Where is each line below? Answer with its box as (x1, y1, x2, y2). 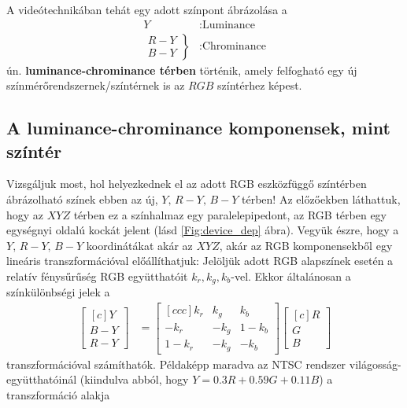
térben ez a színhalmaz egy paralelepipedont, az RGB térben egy (73, 206, 387, 222)
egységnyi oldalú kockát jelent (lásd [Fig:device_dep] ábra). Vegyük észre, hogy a (6, 222, 399, 238)
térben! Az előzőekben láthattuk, (242, 191, 401, 208)
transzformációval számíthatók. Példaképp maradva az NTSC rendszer (6, 355, 346, 372)
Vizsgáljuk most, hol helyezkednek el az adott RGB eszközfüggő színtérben (6, 175, 367, 192)
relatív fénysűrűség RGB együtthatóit (6, 268, 188, 284)
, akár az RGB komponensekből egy (219, 237, 393, 253)
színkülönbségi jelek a (6, 284, 110, 300)
